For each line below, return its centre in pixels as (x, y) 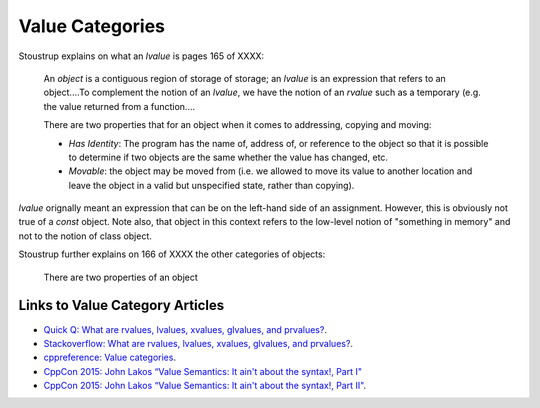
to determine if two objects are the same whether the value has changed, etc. (228, 157)
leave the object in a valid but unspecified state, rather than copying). (211, 185)
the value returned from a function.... (119, 106)
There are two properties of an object (121, 277)
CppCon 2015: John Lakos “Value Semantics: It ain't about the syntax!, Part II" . (205, 386)
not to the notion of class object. (85, 236)
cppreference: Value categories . (110, 357)
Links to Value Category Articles (121, 305)
